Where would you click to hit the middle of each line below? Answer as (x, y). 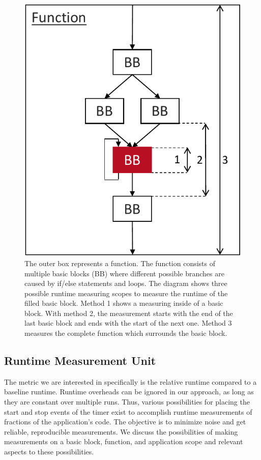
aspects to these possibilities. (49, 452)
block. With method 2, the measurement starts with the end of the (129, 313)
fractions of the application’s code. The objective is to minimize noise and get (125, 422)
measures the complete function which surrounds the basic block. (126, 333)
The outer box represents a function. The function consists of (120, 263)
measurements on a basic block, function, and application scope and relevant (124, 441)
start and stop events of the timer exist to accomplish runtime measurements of (128, 411)
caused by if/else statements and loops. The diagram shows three (126, 283)
